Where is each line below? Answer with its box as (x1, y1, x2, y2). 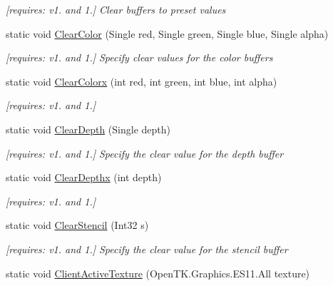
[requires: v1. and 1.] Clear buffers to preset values (6, 2, 226, 16)
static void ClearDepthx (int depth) (6, 170, 162, 185)
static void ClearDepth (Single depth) (6, 121, 170, 136)
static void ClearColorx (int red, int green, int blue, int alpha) (6, 73, 277, 88)
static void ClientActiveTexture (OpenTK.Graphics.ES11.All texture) (6, 265, 310, 280)
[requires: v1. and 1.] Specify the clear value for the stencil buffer (6, 241, 288, 256)
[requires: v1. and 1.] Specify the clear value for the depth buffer (6, 145, 284, 160)
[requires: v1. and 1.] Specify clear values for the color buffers (6, 50, 273, 65)
